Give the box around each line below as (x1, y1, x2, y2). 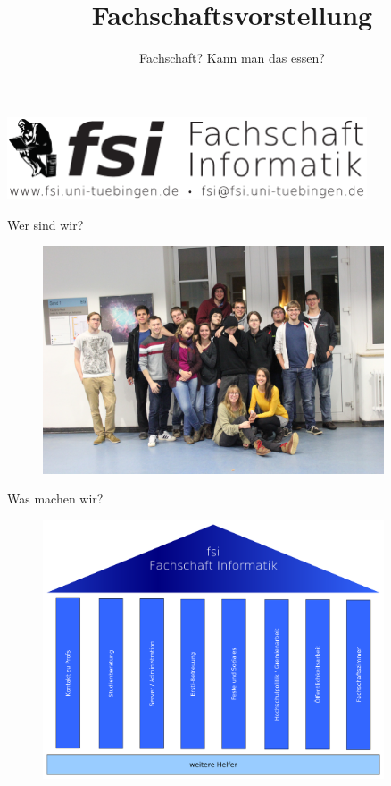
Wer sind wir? (7, 215, 84, 233)
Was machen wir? (7, 489, 104, 508)
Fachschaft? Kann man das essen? (139, 48, 325, 67)
